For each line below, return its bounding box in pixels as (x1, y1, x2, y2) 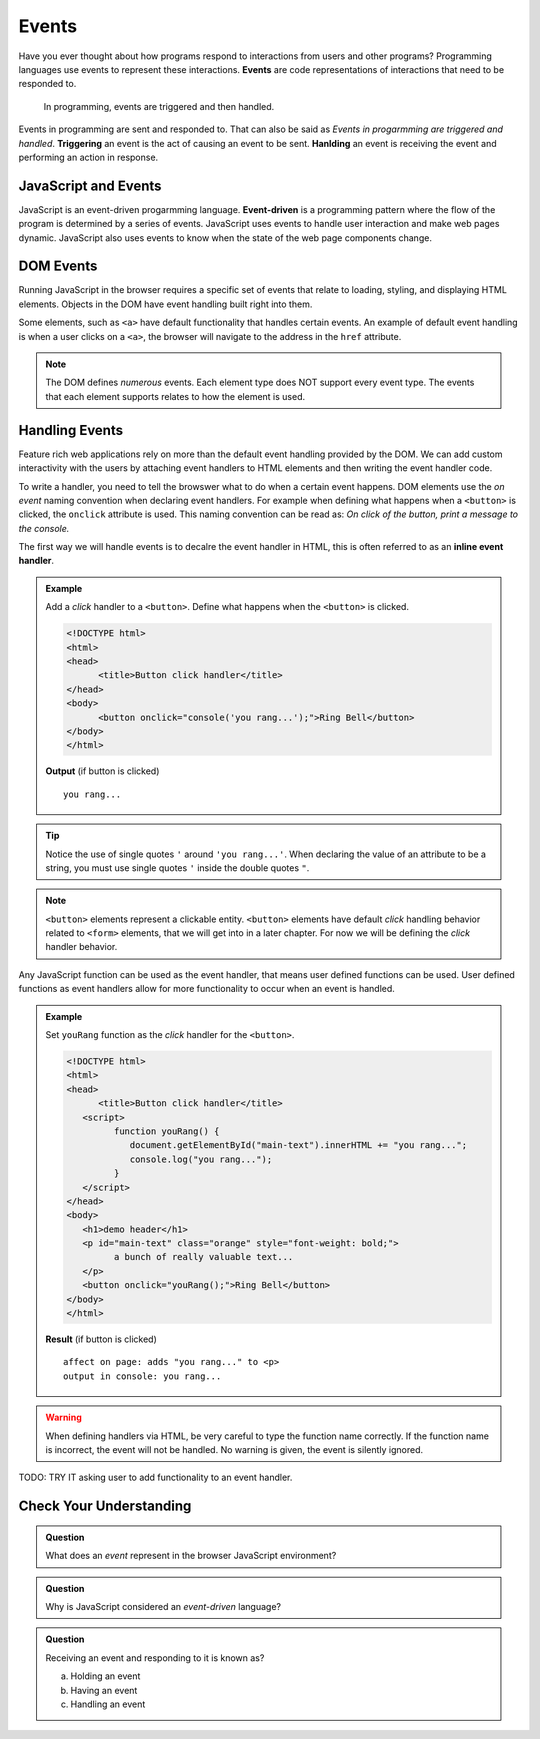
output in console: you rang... (63, 1370, 222, 1382)
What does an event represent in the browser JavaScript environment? (45, 1550, 337, 1562)
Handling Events (18, 421, 124, 439)
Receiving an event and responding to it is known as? (45, 1651, 265, 1664)
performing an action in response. (18, 151, 159, 163)
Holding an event (70, 1670, 141, 1682)
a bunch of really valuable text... (113, 1251, 294, 1263)
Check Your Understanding (18, 1498, 192, 1515)
